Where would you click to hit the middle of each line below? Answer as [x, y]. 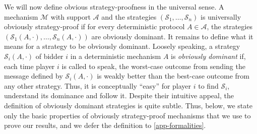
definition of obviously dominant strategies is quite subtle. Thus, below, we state [128, 105]
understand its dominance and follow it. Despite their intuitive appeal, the [119, 95]
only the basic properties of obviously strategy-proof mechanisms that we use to [127, 115]
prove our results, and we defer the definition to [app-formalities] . [105, 125]
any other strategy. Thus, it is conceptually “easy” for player [98, 85]
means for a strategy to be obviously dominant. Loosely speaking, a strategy [122, 46]
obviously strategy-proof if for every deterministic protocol [94, 26]
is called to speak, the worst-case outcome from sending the [153, 66]
